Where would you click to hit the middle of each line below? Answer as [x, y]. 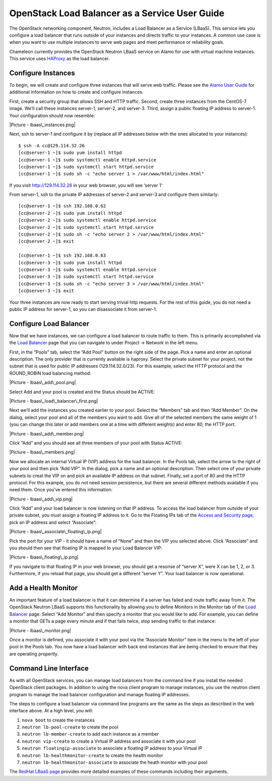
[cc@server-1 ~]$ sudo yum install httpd [70, 153]
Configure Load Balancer [49, 324]
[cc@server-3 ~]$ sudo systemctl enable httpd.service [87, 270]
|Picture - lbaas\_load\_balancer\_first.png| [54, 401]
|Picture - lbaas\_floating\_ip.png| [44, 557]
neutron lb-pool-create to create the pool [70, 727]
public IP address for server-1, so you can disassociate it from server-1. [83, 309]
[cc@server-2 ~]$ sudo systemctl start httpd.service [86, 227]
